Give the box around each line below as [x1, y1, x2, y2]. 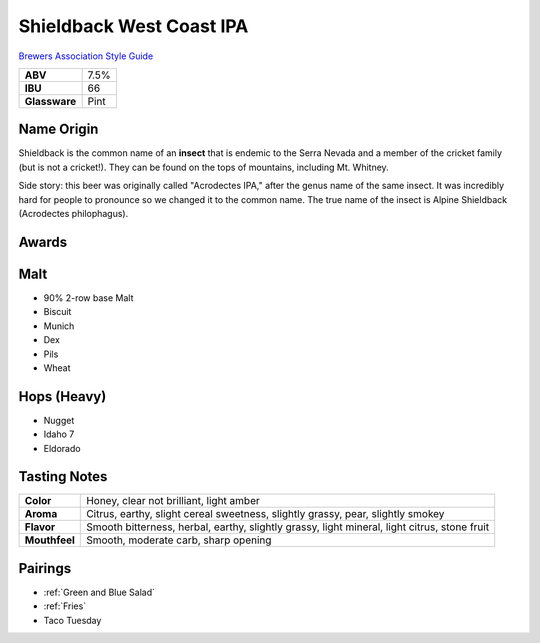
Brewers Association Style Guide [18, 50, 154, 62]
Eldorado [43, 442, 81, 454]
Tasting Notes [18, 468, 108, 485]
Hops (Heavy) [18, 388, 107, 405]
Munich [43, 320, 75, 332]
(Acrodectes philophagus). [18, 208, 129, 220]
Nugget [43, 414, 75, 426]
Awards [18, 233, 68, 250]
